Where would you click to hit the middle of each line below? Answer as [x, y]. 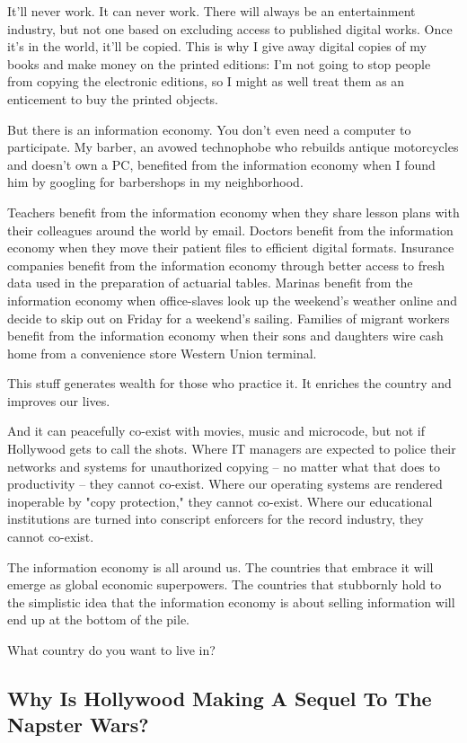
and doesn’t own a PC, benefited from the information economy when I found [221, 164]
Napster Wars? [78, 725]
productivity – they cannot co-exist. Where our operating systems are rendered [225, 484]
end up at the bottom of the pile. [99, 619]
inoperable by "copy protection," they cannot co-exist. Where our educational [220, 501]
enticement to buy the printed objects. [113, 98]
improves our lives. [59, 400]
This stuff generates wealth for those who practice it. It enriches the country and [229, 383]
